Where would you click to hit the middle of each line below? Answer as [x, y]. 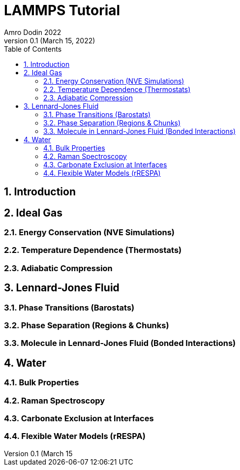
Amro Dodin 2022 [33, 32]
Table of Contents [33, 49]
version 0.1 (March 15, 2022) [50, 40]
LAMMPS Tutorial [62, 10]
